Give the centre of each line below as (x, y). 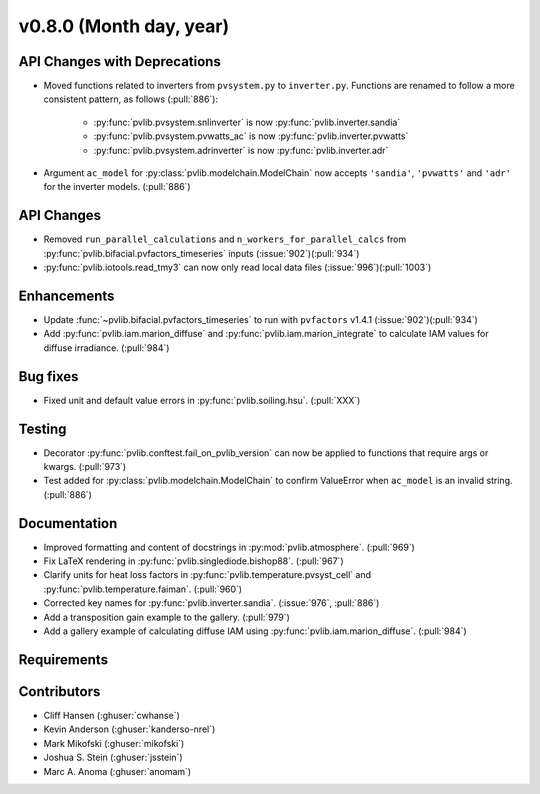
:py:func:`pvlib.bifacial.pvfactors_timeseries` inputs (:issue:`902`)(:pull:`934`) (201, 253)
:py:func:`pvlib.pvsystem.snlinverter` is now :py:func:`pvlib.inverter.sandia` (247, 122)
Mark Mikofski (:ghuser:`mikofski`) (114, 743)
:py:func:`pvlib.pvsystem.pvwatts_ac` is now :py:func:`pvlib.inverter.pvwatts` (251, 136)
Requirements (63, 659)
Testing (42, 428)
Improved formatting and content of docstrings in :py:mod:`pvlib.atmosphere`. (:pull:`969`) (229, 547)
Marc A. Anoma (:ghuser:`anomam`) (117, 771)
